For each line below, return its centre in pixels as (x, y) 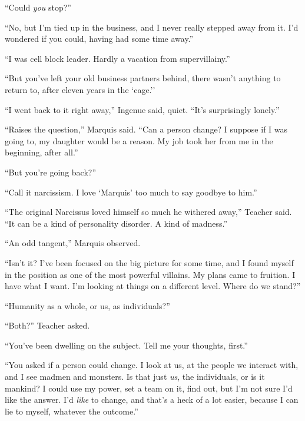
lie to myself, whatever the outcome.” (72, 411)
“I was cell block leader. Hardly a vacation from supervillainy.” (117, 58)
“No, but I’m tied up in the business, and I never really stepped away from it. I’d (152, 27)
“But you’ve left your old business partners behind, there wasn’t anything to (143, 78)
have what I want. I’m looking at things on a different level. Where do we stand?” (153, 286)
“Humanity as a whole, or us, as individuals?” (87, 305)
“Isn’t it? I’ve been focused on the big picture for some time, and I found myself (149, 262)
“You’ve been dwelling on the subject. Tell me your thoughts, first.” (126, 345)
